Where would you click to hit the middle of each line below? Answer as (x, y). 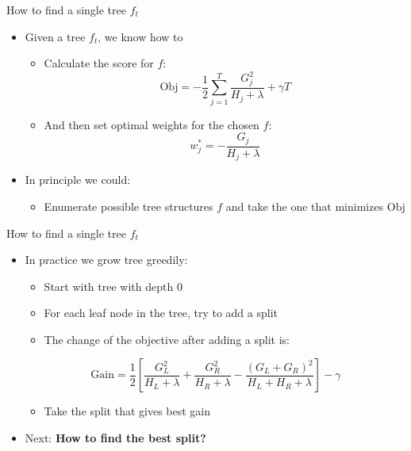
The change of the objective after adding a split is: (167, 339)
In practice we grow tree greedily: (106, 260)
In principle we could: (78, 180)
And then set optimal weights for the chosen (152, 124)
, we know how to (140, 36)
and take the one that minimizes (305, 206)
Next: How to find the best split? (115, 438)
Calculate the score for (99, 63)
